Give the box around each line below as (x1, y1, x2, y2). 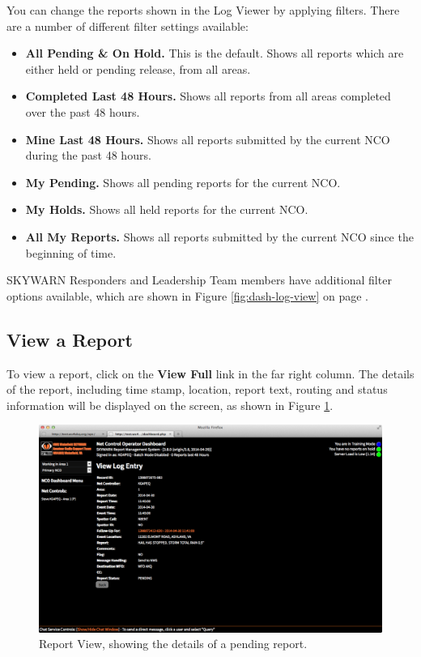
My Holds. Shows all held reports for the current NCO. (25, 201, 308, 218)
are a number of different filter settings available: (6, 17, 249, 34)
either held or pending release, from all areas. (25, 60, 251, 77)
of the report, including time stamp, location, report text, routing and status (6, 381, 388, 398)
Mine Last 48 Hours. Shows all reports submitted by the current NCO (25, 130, 390, 147)
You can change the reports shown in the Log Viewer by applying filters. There (6, 2, 400, 18)
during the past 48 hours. (25, 147, 151, 164)
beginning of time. (25, 244, 117, 261)
